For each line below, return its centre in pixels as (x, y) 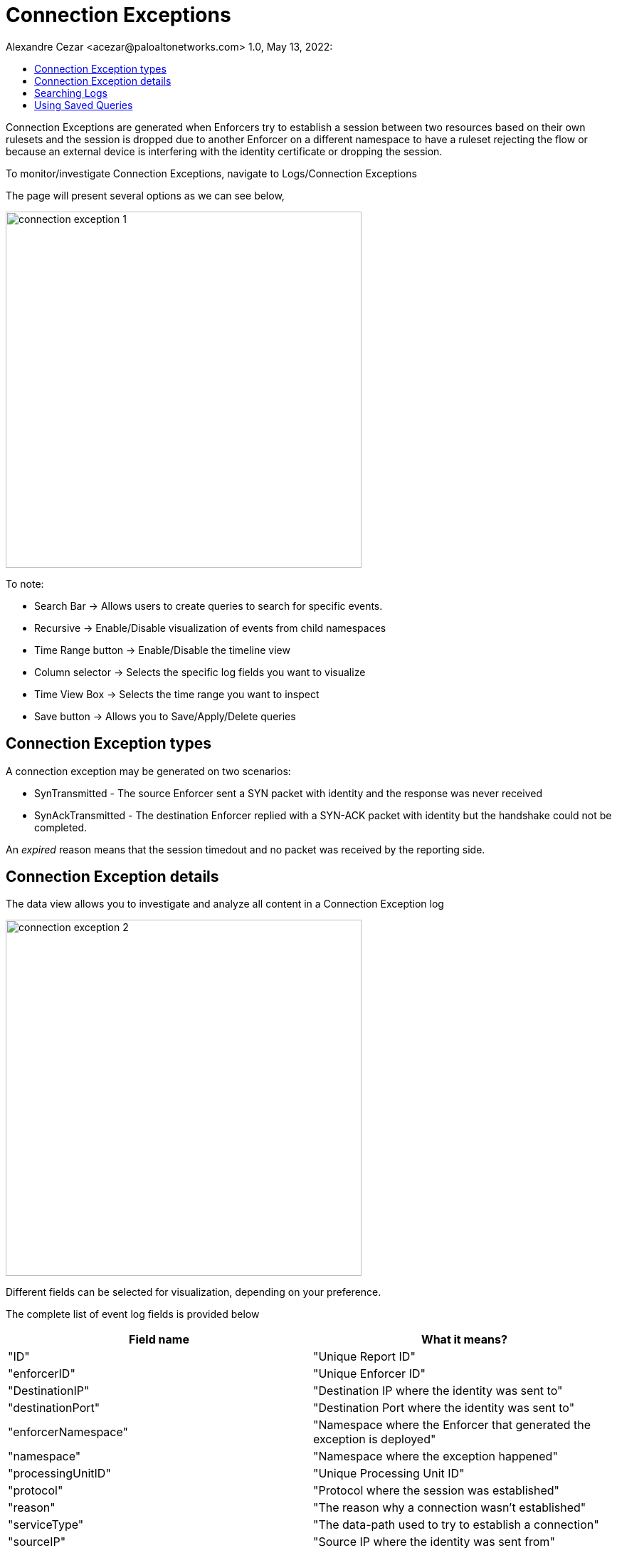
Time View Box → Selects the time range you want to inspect (177, 694)
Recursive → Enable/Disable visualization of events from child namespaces (210, 628)
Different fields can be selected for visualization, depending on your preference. (194, 1292)
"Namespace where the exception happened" (436, 1456)
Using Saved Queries (84, 105)
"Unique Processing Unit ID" (389, 1474)
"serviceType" (46, 1525)
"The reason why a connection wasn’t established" (450, 1508)
